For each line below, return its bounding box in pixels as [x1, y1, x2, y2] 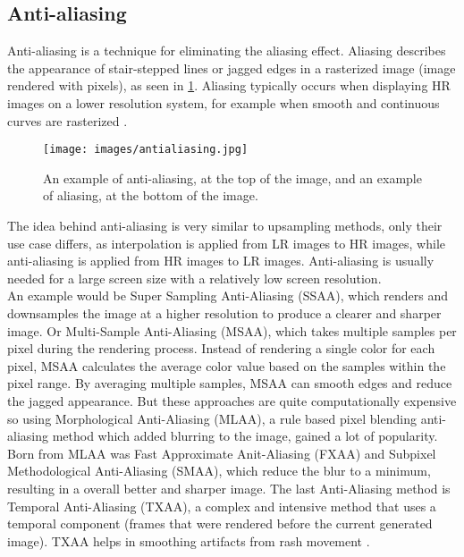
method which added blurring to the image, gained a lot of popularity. [52, 426, 438, 445]
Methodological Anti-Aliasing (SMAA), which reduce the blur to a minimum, [7, 461, 431, 480]
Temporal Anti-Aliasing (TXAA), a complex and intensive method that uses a [7, 496, 436, 515]
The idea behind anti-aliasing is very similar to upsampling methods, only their [7, 216, 443, 235]
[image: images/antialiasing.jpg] [43, 143, 249, 156]
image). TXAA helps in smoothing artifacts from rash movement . [7, 531, 370, 550]
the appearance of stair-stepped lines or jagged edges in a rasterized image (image [7, 58, 456, 77]
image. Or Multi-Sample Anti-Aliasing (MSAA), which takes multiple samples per [7, 321, 457, 340]
